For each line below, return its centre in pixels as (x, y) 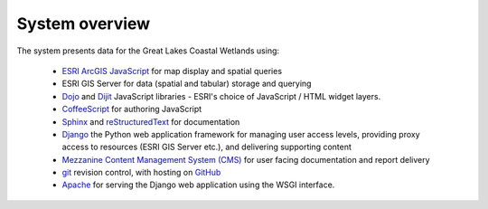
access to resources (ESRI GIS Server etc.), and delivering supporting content (207, 147)
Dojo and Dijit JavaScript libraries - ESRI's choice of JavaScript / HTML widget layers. (221, 96)
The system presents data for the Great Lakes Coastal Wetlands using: (148, 51)
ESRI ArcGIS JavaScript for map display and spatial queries (172, 71)
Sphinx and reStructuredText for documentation (151, 121)
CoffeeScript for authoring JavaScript (132, 109)
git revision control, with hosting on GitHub (141, 173)
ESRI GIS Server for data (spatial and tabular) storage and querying (187, 84)
